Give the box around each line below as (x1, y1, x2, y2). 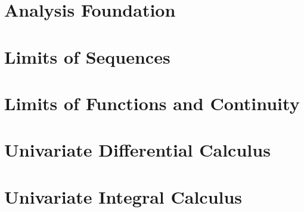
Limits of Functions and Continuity (4, 91, 300, 115)
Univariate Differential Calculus (4, 138, 271, 162)
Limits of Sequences (4, 44, 170, 68)
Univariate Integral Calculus (4, 184, 243, 208)
